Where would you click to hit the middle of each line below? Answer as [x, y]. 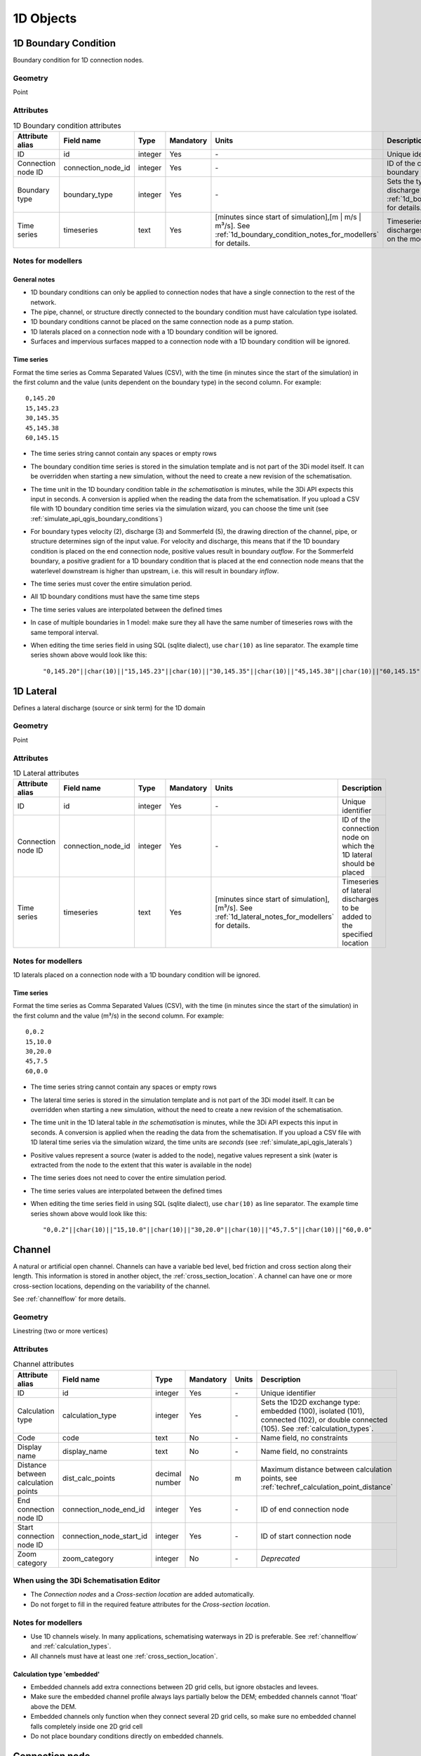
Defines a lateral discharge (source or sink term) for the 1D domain [109, 708]
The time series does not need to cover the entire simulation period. [129, 1178]
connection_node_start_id [105, 1536]
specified [357, 934]
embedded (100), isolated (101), [313, 1410]
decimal [168, 1474]
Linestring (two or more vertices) [61, 1331]
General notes [34, 279]
